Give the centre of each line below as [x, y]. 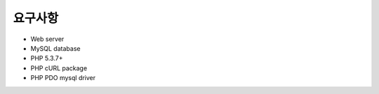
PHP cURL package [59, 68]
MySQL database [55, 48]
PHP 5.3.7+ [47, 58]
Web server [47, 39]
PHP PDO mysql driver [63, 78]
